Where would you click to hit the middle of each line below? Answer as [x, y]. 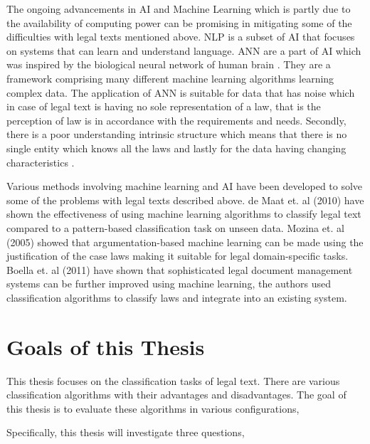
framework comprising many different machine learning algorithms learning [170, 78]
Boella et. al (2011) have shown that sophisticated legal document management [180, 269]
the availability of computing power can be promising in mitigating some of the [179, 22]
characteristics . [41, 162]
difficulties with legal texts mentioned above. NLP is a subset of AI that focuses [181, 37]
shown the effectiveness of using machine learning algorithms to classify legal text [184, 214]
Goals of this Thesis [106, 346]
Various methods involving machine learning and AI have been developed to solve [185, 186]
